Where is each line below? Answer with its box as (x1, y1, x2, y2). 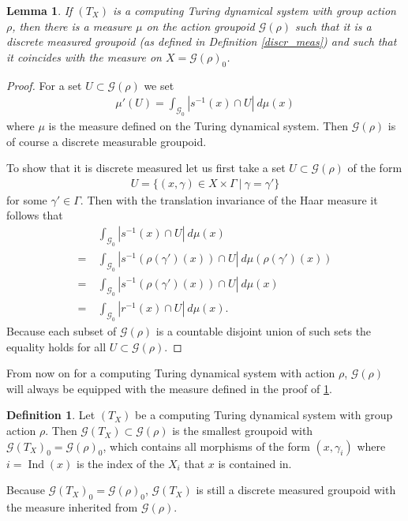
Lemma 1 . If (6, 2, 73, 18)
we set (144, 77, 174, 93)
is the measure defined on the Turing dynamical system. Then (48, 117, 349, 133)
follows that (6, 207, 63, 223)
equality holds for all (6, 338, 107, 354)
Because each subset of (6, 323, 117, 339)
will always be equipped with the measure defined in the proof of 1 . (6, 380, 332, 396)
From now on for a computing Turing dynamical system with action (6, 365, 335, 381)
